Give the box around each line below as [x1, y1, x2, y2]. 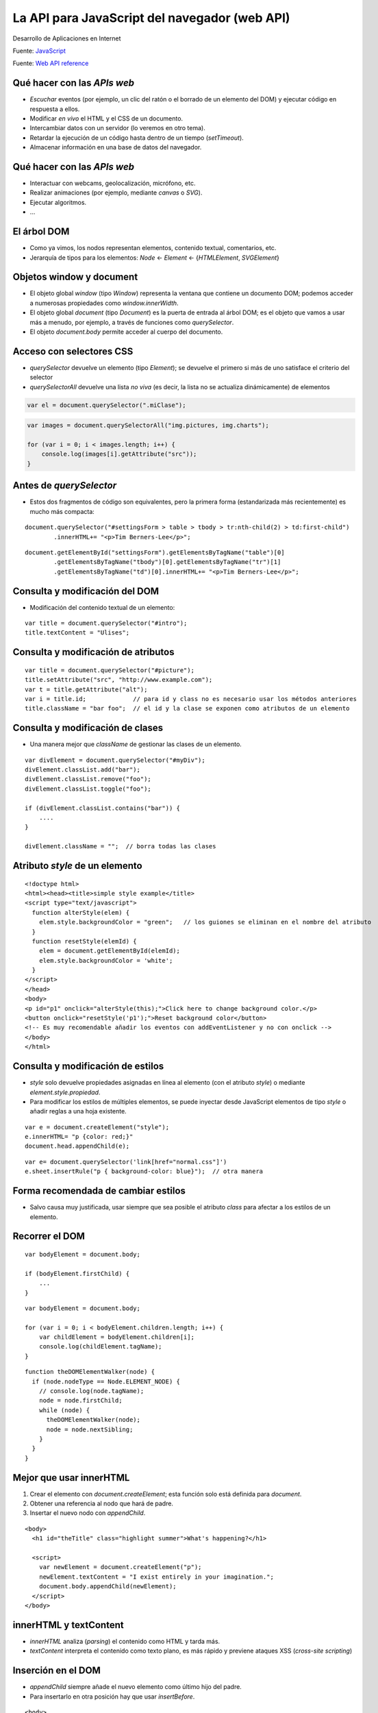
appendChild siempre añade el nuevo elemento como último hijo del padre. [29, 1683, 242, 1691]
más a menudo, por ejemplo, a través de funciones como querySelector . [29, 318, 234, 326]
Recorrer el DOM [12, 1231, 86, 1242]
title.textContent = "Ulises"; [25, 629, 130, 637]
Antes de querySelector [12, 480, 116, 491]
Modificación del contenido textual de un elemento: [29, 603, 175, 611]
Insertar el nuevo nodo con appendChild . [29, 1509, 146, 1517]
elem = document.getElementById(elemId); [38, 947, 181, 955]
